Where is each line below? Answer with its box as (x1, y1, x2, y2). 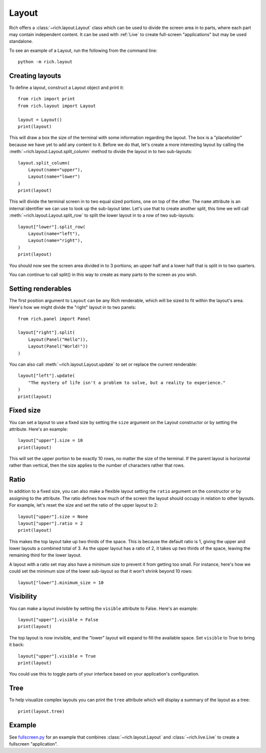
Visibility (9, 593, 37, 601)
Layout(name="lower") (28, 174, 81, 180)
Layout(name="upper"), (28, 167, 83, 172)
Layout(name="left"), (28, 231, 81, 237)
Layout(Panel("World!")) (28, 344, 88, 349)
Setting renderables (9, 284, 71, 293)
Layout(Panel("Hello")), (28, 336, 88, 342)
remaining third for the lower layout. (9, 552, 82, 558)
